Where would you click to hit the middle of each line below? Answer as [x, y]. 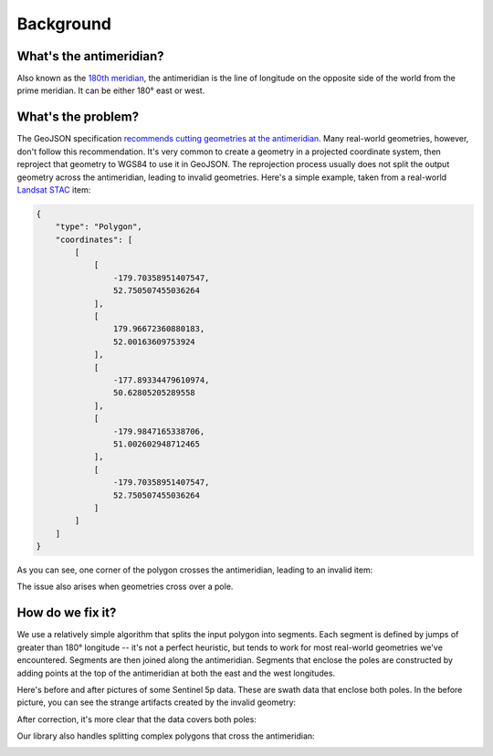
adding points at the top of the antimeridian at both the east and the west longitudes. [176, 673]
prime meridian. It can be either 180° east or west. [111, 90]
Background [64, 24]
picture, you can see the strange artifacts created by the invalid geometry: [157, 702]
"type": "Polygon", [99, 227]
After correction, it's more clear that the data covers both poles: [137, 719]
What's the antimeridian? [90, 56]
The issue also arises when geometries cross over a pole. [125, 587]
